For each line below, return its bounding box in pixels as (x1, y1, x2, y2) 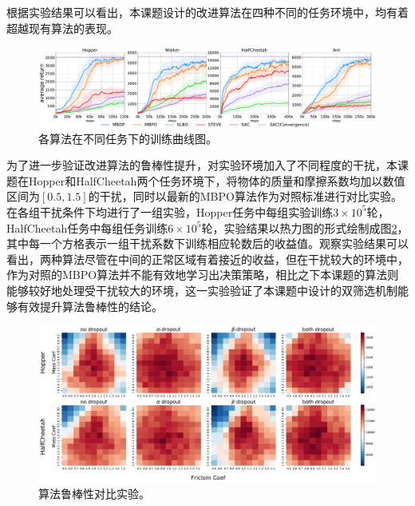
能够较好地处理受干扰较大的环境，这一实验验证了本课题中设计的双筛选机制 (6, 281, 397, 298)
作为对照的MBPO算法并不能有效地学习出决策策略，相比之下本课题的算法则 (6, 266, 399, 283)
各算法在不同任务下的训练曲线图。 (38, 129, 217, 146)
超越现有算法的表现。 (6, 19, 118, 36)
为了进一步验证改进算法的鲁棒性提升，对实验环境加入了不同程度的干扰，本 (6, 157, 397, 173)
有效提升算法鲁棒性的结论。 (17, 297, 163, 314)
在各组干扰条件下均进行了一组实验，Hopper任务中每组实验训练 (6, 203, 334, 220)
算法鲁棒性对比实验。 (38, 485, 150, 502)
